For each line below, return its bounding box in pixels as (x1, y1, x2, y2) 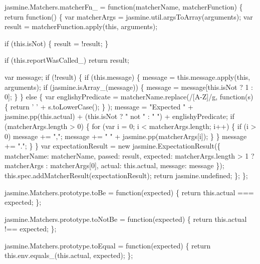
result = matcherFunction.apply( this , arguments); (5, 21, 158, 32)
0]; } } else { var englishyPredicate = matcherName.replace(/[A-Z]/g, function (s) (5, 91, 253, 102)
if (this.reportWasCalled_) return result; (5, 55, 130, 65)
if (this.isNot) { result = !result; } (5, 38, 109, 48)
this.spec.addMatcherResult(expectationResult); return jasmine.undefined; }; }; (5, 170, 248, 180)
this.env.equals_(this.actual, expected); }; (5, 250, 133, 260)
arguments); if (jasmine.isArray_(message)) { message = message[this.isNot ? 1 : (5, 81, 253, 92)
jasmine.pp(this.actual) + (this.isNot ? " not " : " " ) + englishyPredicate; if (5, 111, 234, 121)
